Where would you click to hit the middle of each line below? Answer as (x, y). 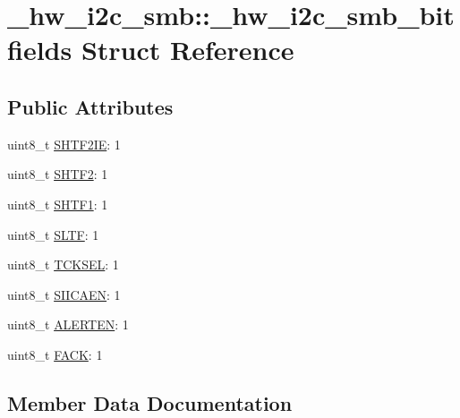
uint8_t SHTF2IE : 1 (64, 144)
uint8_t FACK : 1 (55, 354)
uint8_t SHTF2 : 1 (58, 174)
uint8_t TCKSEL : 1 (63, 264)
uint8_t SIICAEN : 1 (64, 294)
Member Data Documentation (150, 402)
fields (40, 50)
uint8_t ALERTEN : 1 (68, 324)
